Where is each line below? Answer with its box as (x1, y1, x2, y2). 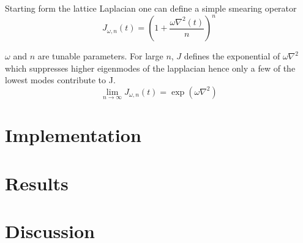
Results (5, 170, 69, 195)
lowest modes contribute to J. (5, 73, 116, 86)
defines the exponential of (184, 50, 280, 62)
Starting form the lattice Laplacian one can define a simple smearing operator (5, 2, 297, 14)
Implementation (5, 122, 141, 148)
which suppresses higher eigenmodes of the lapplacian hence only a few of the (5, 61, 296, 74)
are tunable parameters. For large (37, 50, 163, 62)
